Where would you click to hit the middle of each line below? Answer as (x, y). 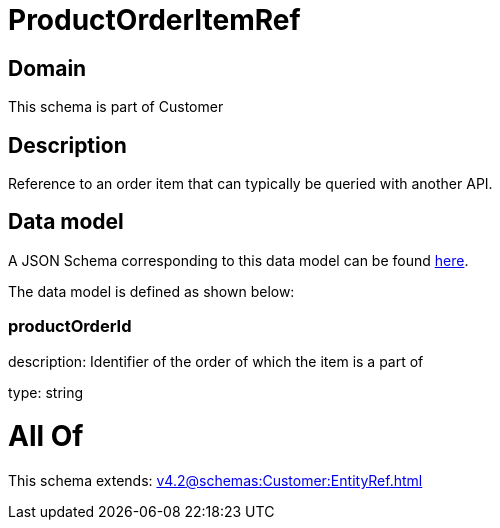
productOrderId (70, 326)
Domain (47, 68)
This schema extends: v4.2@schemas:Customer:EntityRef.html (215, 481)
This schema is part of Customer (116, 107)
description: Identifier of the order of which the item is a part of (216, 361)
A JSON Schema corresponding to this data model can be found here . (238, 260)
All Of (46, 436)
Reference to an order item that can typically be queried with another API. (250, 184)
